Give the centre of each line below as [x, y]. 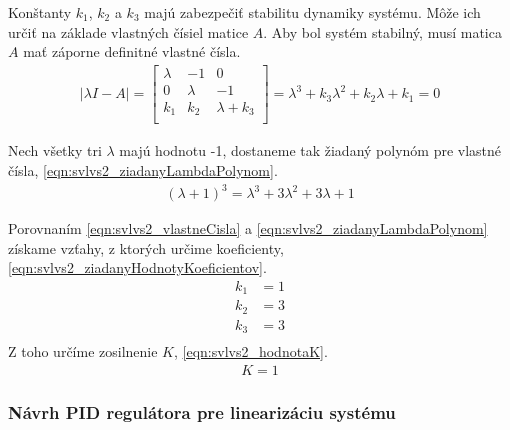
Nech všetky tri [55, 150]
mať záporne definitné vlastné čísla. [132, 51]
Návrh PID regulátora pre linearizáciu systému [202, 411]
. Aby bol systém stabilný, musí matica [382, 31]
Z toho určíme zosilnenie [83, 351]
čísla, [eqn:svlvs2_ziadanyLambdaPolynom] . [143, 170]
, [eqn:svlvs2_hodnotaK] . [251, 351]
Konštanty [40, 12]
